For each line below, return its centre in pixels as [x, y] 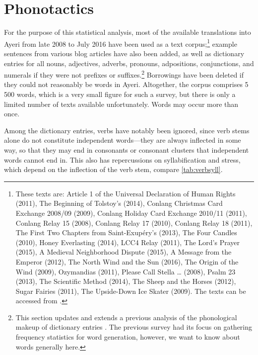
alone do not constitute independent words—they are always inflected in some [123, 140]
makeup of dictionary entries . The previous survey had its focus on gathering [134, 327]
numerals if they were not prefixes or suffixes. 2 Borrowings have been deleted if [124, 74]
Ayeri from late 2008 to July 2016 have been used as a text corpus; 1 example [121, 43]
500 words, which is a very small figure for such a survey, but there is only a [120, 94]
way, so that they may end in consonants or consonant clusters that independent [127, 149]
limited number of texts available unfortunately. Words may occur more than [121, 104]
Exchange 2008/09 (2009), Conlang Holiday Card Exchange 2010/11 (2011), [131, 213]
